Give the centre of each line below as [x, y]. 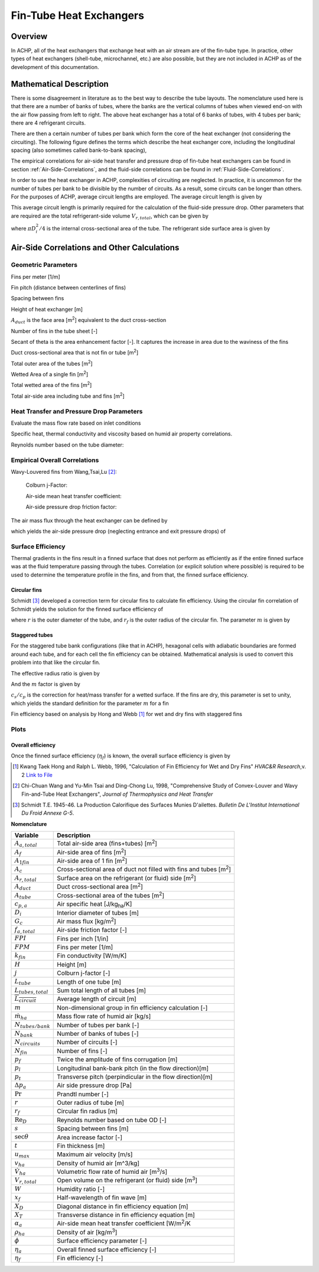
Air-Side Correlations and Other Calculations [95, 248]
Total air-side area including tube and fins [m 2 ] [68, 396]
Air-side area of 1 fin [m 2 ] [92, 860]
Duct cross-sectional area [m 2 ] [100, 886]
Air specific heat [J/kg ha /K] [95, 905]
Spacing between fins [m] [93, 1128]
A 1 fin [22, 861]
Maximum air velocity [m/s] [95, 1154]
